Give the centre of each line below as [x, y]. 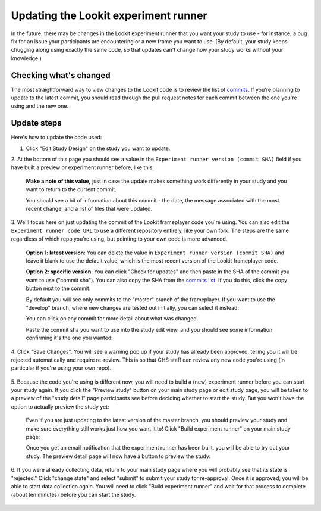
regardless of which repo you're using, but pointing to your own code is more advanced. [119, 239]
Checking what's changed [61, 75]
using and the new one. [40, 106]
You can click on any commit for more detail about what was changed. [112, 319]
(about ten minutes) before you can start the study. [73, 495]
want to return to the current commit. [71, 189]
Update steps [36, 123]
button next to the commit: [58, 288]
